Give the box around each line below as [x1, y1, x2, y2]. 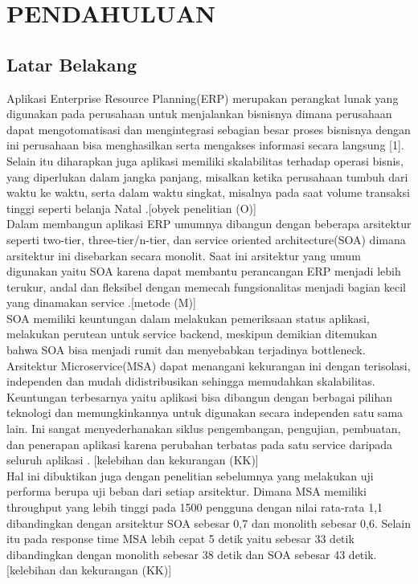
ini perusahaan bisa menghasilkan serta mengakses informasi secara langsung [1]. [6, 137, 404, 153]
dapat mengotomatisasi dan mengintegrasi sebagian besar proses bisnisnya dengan [6, 120, 411, 137]
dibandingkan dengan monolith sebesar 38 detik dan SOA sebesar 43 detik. [6, 545, 377, 562]
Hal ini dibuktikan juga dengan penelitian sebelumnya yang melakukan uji [6, 467, 374, 484]
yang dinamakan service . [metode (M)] [6, 294, 196, 311]
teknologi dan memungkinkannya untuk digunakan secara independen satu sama [6, 404, 404, 421]
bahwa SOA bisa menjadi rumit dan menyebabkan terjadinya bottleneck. [6, 341, 366, 358]
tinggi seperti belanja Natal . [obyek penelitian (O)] [6, 199, 256, 216]
